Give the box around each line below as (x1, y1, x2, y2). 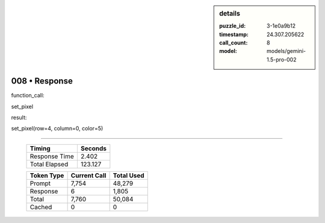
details (219, 10, 241, 17)
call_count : (219, 39, 248, 46)
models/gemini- (267, 47, 306, 55)
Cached (29, 203, 52, 211)
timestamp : (219, 31, 249, 38)
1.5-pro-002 (267, 56, 297, 63)
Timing (29, 144, 51, 153)
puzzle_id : (219, 22, 246, 29)
